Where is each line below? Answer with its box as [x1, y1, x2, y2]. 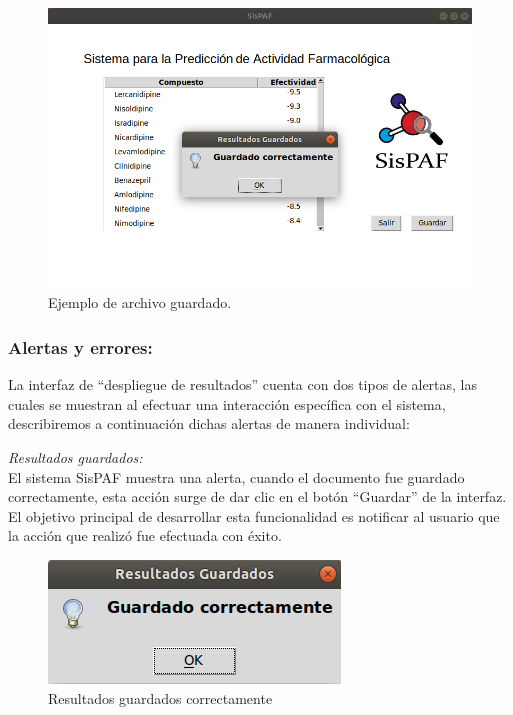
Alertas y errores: [8, 335, 153, 359]
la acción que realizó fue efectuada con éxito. [8, 525, 282, 546]
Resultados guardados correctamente [48, 687, 273, 708]
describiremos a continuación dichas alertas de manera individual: [8, 413, 410, 434]
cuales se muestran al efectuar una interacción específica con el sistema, [8, 393, 446, 414]
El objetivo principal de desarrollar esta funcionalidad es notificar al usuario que [8, 505, 500, 526]
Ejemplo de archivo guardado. [48, 292, 232, 313]
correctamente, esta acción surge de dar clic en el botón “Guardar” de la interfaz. [8, 486, 507, 507]
